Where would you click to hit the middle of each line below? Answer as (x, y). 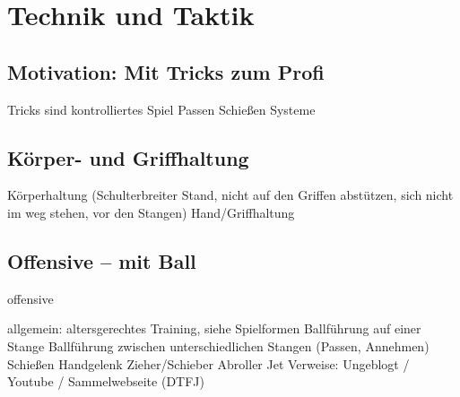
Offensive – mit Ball (102, 260)
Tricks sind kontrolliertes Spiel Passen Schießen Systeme (161, 109)
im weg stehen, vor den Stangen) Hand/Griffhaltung (151, 212)
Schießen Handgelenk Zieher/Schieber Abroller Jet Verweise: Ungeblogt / (208, 363)
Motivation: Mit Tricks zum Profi (166, 71)
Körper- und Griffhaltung (128, 157)
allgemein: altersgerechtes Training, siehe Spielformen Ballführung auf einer (214, 328)
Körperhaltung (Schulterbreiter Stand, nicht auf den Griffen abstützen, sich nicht (230, 195)
